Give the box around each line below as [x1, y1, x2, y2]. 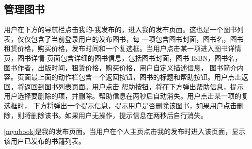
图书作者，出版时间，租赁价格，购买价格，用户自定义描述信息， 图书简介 [4, 62, 237, 72]
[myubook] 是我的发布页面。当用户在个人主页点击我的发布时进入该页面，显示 [4, 126, 246, 136]
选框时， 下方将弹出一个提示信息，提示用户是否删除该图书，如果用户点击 [4, 100, 237, 110]
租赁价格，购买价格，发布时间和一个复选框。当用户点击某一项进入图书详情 [4, 43, 241, 53]
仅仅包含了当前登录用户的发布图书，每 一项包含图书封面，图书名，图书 [17, 33, 244, 44]
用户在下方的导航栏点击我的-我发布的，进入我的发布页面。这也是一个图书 [4, 24, 237, 34]
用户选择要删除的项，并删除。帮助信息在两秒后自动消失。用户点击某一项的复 [4, 91, 248, 101]
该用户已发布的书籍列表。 [4, 135, 85, 146]
